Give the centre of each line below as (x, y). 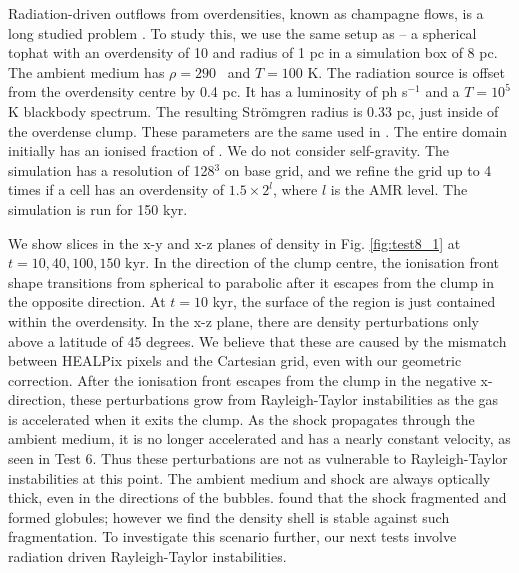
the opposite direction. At (87, 301)
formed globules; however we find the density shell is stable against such (229, 516)
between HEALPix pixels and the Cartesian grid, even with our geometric (235, 360)
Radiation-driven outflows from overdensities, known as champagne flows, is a (246, 13)
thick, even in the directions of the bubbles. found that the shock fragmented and (257, 497)
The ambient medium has (86, 71)
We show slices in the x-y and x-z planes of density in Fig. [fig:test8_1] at (234, 242)
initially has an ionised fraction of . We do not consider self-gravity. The (229, 150)
